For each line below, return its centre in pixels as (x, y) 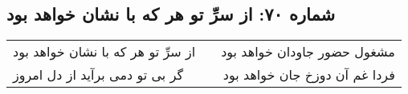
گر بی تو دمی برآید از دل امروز (98, 75)
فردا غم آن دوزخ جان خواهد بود (309, 75)
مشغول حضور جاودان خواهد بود (308, 52)
